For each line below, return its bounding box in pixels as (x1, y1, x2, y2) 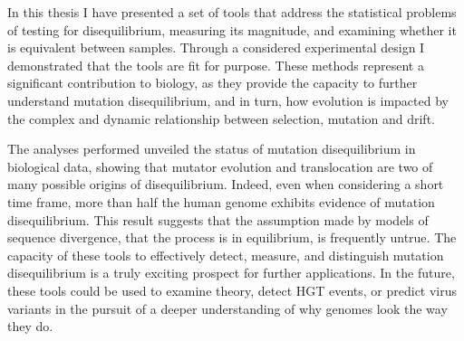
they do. (7, 317, 53, 336)
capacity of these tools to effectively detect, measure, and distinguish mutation (7, 245, 444, 264)
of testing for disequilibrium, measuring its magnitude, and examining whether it (7, 20, 457, 39)
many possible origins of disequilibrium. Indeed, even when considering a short (7, 175, 444, 194)
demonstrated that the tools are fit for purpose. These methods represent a (7, 55, 424, 74)
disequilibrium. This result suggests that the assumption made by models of (7, 210, 429, 229)
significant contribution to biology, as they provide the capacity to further (7, 73, 418, 92)
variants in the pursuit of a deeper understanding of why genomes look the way (7, 298, 448, 317)
